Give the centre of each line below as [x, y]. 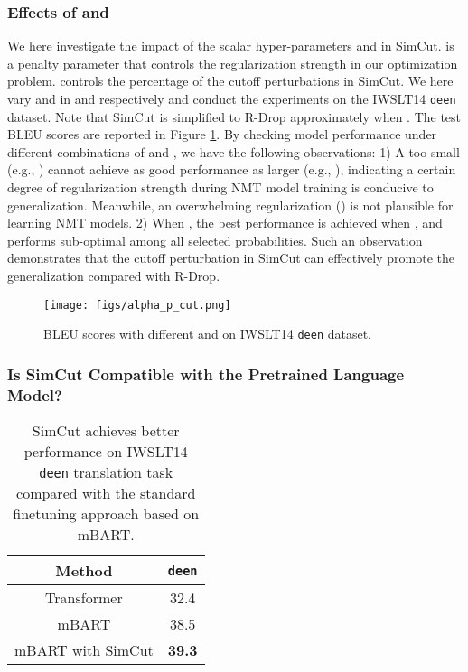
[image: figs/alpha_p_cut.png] [137, 305]
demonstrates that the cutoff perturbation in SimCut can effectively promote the [231, 258]
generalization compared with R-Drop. [114, 275]
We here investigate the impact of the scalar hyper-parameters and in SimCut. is [231, 46]
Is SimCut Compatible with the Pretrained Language [206, 373]
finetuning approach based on [106, 514]
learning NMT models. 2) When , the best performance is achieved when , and [225, 223]
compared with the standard [106, 493]
